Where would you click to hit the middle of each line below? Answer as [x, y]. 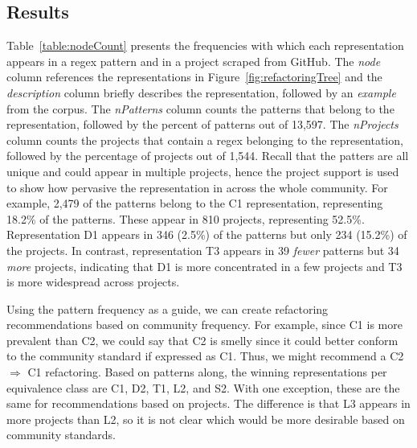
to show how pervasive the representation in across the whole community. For [197, 187]
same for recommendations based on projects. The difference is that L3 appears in [208, 403]
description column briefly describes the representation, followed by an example [201, 92]
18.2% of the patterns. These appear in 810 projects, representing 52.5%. [186, 218]
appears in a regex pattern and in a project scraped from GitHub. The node [194, 61]
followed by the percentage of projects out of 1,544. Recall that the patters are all [208, 156]
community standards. [61, 435]
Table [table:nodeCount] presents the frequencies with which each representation [205, 45]
